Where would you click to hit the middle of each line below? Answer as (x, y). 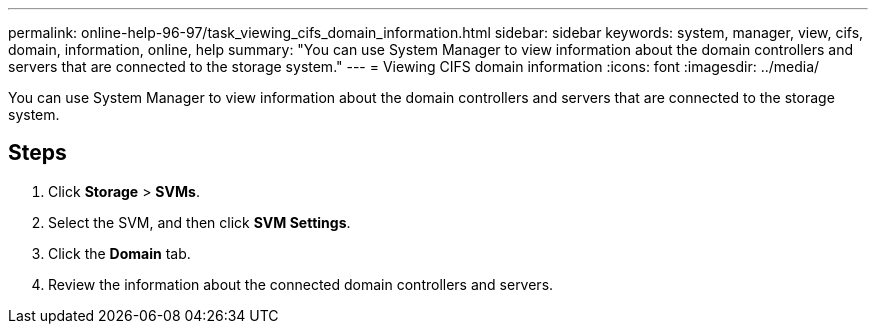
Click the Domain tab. (119, 253)
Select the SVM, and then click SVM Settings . (199, 222)
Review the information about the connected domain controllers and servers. (301, 284)
